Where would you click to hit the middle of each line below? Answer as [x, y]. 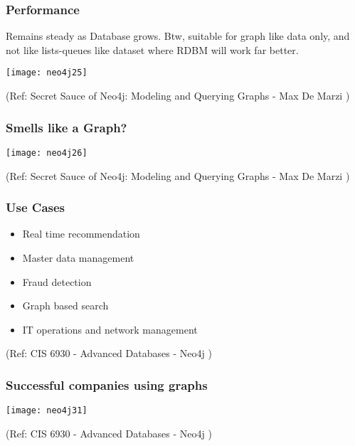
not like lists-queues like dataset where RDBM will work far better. [152, 49]
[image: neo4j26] [47, 153]
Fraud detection [57, 281]
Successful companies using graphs [107, 384]
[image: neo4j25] [47, 73]
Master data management [78, 257]
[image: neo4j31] [47, 411]
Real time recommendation [81, 234]
